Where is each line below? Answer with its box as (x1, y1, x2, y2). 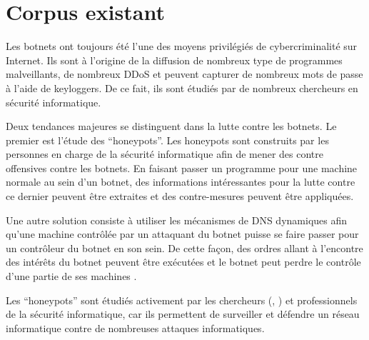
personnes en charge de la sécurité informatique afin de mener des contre (6, 146, 324, 161)
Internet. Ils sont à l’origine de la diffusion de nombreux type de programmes (6, 52, 343, 67)
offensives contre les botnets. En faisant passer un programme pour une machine (6, 160, 358, 175)
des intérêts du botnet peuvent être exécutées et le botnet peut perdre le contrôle (6, 254, 361, 269)
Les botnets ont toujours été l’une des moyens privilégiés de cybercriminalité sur (6, 39, 358, 54)
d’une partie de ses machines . (6, 269, 137, 284)
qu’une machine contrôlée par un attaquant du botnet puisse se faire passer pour (6, 226, 359, 241)
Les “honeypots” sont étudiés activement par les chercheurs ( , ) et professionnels (6, 292, 358, 307)
